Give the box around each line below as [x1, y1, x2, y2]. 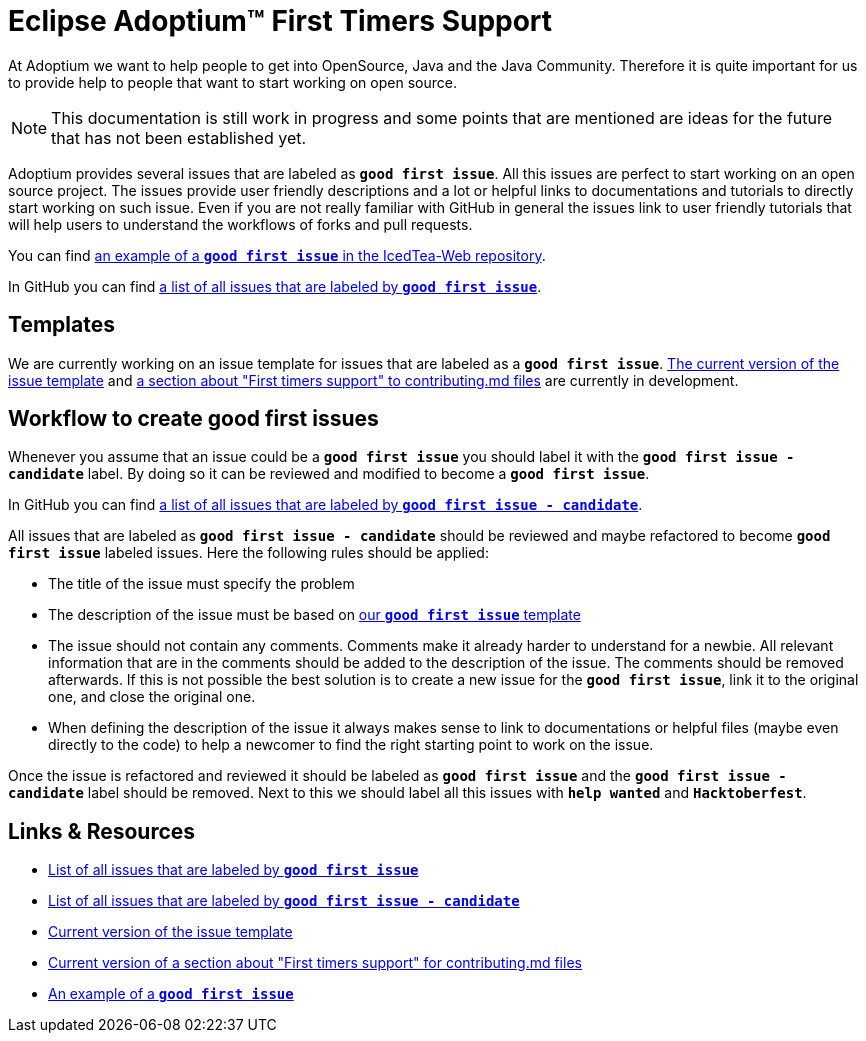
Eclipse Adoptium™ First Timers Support [8, 4, 553, 38]
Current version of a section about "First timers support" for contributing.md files [48, 954, 582, 972]
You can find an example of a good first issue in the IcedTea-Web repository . [8, 246, 546, 264]
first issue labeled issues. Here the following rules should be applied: [8, 544, 489, 562]
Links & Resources [8, 818, 196, 844]
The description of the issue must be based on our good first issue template [48, 606, 581, 624]
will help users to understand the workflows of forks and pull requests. [8, 215, 473, 233]
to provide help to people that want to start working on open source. [8, 73, 457, 91]
